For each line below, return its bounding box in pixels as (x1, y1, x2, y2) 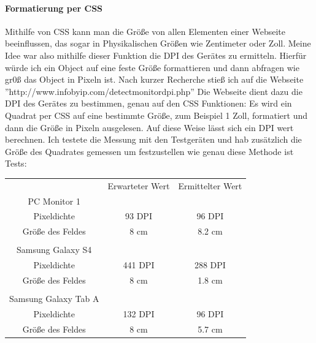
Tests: (5, 157, 27, 170)
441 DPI (123, 258, 155, 271)
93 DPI (125, 209, 152, 222)
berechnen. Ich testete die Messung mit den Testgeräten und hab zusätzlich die (5, 133, 302, 146)
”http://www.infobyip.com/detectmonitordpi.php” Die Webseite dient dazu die (5, 85, 303, 97)
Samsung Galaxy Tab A (9, 292, 99, 305)
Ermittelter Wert (178, 179, 242, 192)
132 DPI (123, 307, 155, 320)
